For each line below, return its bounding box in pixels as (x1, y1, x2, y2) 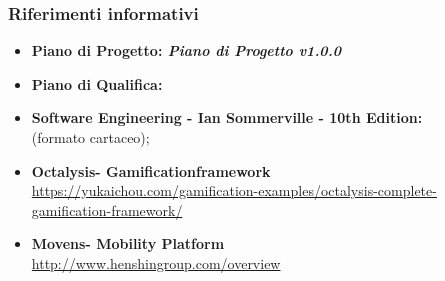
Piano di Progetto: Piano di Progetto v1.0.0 (31, 40, 341, 61)
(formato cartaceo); (31, 127, 150, 147)
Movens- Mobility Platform (31, 233, 225, 254)
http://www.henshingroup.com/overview (31, 252, 281, 273)
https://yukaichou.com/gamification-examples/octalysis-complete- (31, 180, 437, 201)
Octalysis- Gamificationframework (31, 160, 271, 181)
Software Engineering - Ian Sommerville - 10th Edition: (31, 107, 423, 128)
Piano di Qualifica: (31, 73, 163, 94)
